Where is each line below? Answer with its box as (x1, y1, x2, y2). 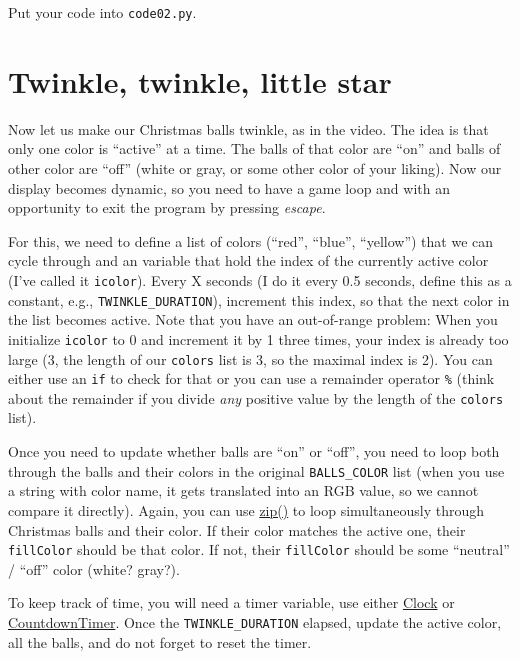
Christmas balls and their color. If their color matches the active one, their (8, 519, 466, 540)
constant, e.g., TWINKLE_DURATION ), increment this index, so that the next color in (8, 289, 510, 310)
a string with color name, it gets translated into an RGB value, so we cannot (8, 480, 479, 501)
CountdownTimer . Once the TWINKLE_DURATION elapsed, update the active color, (8, 611, 502, 632)
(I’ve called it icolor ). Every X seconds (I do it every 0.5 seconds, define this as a (8, 269, 512, 290)
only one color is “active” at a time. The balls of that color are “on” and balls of (8, 138, 501, 159)
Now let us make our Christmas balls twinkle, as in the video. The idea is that (8, 118, 489, 139)
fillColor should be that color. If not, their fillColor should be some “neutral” (8, 539, 510, 560)
